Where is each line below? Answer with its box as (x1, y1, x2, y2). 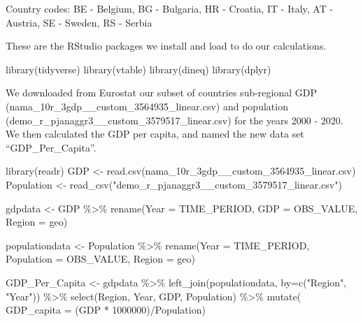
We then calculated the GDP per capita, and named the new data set (6, 126, 304, 141)
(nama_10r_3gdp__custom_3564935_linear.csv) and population (6, 98, 288, 113)
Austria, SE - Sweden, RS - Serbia (6, 15, 152, 29)
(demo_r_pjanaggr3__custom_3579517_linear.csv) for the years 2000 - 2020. (6, 112, 343, 127)
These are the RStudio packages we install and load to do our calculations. (6, 38, 327, 53)
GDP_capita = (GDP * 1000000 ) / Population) (6, 302, 206, 317)
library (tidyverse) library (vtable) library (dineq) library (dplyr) (6, 61, 271, 76)
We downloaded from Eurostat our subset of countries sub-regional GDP (6, 85, 318, 100)
